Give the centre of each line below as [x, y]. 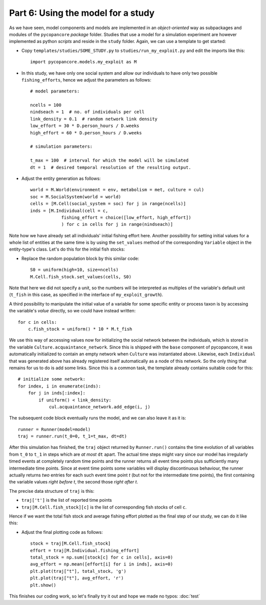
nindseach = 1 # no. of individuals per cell [87, 112]
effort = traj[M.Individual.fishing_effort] [85, 550]
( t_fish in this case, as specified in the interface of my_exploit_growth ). [86, 295]
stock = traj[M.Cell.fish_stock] [70, 543]
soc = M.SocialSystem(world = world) [76, 197]
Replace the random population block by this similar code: [80, 258]
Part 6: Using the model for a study [82, 13]
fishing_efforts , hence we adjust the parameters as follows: [86, 80]
